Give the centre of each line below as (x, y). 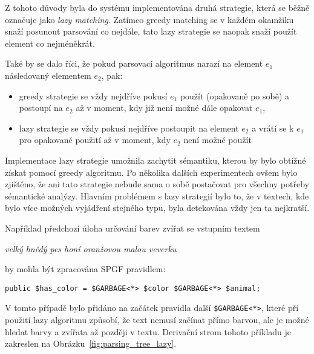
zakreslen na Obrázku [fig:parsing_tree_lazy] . (91, 343)
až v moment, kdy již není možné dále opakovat (164, 108)
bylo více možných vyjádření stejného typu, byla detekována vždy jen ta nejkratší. (157, 208)
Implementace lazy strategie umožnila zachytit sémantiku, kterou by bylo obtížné (155, 160)
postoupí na (41, 108)
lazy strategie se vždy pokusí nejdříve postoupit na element (129, 128)
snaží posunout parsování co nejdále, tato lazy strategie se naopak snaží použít (151, 31)
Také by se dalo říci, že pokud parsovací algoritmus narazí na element (134, 63)
